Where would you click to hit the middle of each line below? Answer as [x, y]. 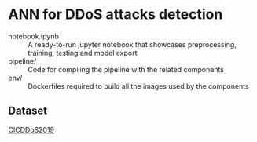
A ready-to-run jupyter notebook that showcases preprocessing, [132, 44]
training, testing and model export [83, 53]
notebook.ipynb [33, 36]
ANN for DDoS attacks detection [116, 15]
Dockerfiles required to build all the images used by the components [138, 86]
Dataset [28, 111]
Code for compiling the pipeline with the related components [126, 69]
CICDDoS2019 [31, 129]
